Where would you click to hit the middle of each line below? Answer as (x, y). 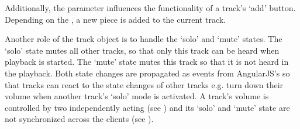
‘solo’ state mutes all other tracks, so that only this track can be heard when (142, 50)
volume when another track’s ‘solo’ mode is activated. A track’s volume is (137, 96)
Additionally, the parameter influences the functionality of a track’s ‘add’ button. (150, 8)
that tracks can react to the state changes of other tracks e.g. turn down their (144, 84)
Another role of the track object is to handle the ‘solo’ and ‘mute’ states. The (144, 39)
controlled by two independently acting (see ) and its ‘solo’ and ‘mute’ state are (147, 107)
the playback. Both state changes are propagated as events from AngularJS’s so (147, 73)
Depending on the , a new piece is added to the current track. (115, 19)
